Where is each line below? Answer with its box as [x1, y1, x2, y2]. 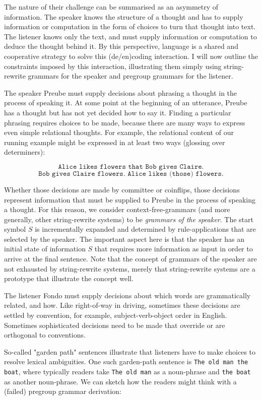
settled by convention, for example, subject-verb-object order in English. [4, 310, 227, 320]
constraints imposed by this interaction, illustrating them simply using [4, 60, 222, 71]
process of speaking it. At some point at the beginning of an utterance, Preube [4, 97, 247, 108]
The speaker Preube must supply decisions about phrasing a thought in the [4, 87, 237, 98]
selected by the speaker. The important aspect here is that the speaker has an [4, 233, 244, 244]
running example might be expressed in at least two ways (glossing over [4, 137, 225, 147]
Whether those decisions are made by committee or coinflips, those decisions [4, 184, 240, 194]
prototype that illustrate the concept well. [4, 273, 134, 284]
